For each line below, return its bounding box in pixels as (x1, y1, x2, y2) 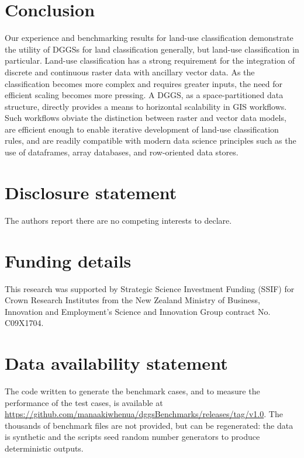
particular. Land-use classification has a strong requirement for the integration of (5, 54, 295, 67)
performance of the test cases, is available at (5, 396, 163, 408)
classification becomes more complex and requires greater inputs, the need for (5, 77, 283, 89)
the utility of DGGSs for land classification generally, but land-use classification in (5, 43, 299, 55)
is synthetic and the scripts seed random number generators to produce (5, 431, 260, 443)
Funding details (5, 248, 132, 272)
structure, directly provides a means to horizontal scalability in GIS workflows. (5, 100, 287, 112)
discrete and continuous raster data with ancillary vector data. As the (5, 65, 255, 78)
